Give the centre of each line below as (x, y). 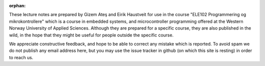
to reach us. (21, 57)
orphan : (17, 6)
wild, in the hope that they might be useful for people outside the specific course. (91, 35)
